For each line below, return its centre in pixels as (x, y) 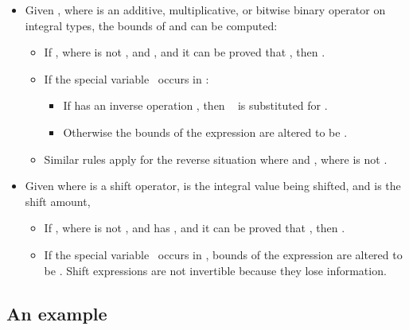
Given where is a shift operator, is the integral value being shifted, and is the (213, 186)
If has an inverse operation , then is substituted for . (195, 105)
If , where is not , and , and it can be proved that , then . (185, 52)
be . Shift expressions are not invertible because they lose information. (215, 270)
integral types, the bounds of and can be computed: (151, 25)
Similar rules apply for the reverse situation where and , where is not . (216, 159)
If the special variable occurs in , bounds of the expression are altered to (223, 254)
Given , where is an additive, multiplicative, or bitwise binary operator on (205, 10)
